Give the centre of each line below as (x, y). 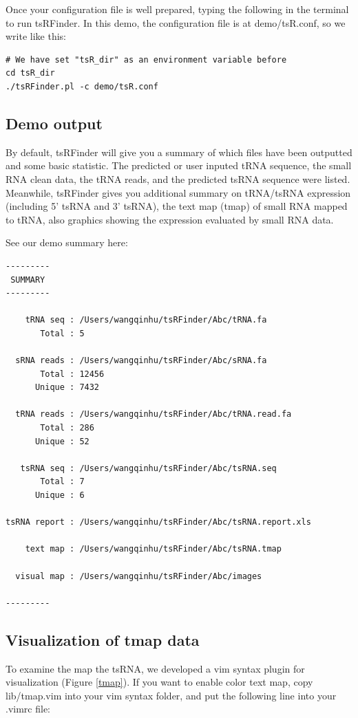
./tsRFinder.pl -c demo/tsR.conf (82, 86)
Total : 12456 (72, 374)
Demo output (54, 123)
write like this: (36, 36)
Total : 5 (62, 333)
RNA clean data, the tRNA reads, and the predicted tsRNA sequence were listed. (178, 178)
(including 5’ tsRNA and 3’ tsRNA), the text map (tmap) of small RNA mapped (177, 206)
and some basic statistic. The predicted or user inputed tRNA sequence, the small (179, 165)
